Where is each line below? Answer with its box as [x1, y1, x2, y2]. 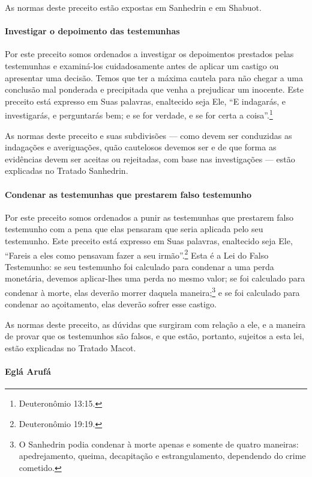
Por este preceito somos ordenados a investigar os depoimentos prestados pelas [5, 48, 294, 60]
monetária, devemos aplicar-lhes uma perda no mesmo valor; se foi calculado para [5, 272, 305, 285]
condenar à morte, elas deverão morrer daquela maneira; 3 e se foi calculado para [5, 285, 300, 298]
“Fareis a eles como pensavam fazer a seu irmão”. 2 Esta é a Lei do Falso [5, 247, 269, 261]
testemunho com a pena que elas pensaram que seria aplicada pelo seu [5, 223, 263, 235]
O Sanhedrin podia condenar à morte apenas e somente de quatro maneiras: [19, 437, 299, 450]
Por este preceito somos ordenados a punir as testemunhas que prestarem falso [5, 211, 293, 223]
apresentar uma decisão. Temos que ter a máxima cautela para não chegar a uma [5, 71, 303, 84]
